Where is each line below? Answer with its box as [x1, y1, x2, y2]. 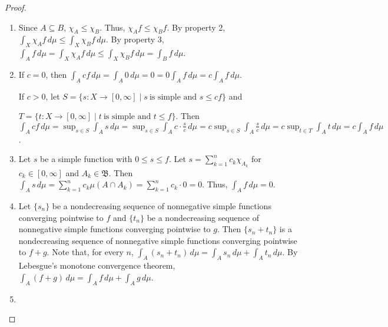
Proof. [5, 1, 26, 13]
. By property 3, [105, 33, 164, 45]
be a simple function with [40, 153, 132, 165]
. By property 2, [167, 21, 225, 33]
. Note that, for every [47, 246, 124, 258]
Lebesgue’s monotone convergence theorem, [18, 259, 175, 272]
